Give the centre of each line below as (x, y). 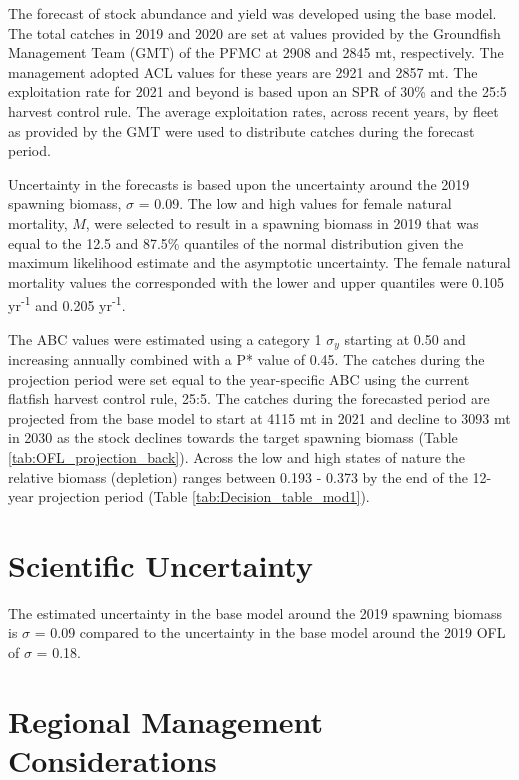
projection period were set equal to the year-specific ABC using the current (239, 378)
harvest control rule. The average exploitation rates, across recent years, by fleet (253, 110)
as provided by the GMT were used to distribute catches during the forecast (241, 130)
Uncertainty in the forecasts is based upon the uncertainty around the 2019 (239, 183)
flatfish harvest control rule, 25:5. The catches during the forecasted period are (249, 398)
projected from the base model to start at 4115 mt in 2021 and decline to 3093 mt (259, 417)
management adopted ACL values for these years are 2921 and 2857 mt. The (243, 71)
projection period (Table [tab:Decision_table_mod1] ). (204, 496)
